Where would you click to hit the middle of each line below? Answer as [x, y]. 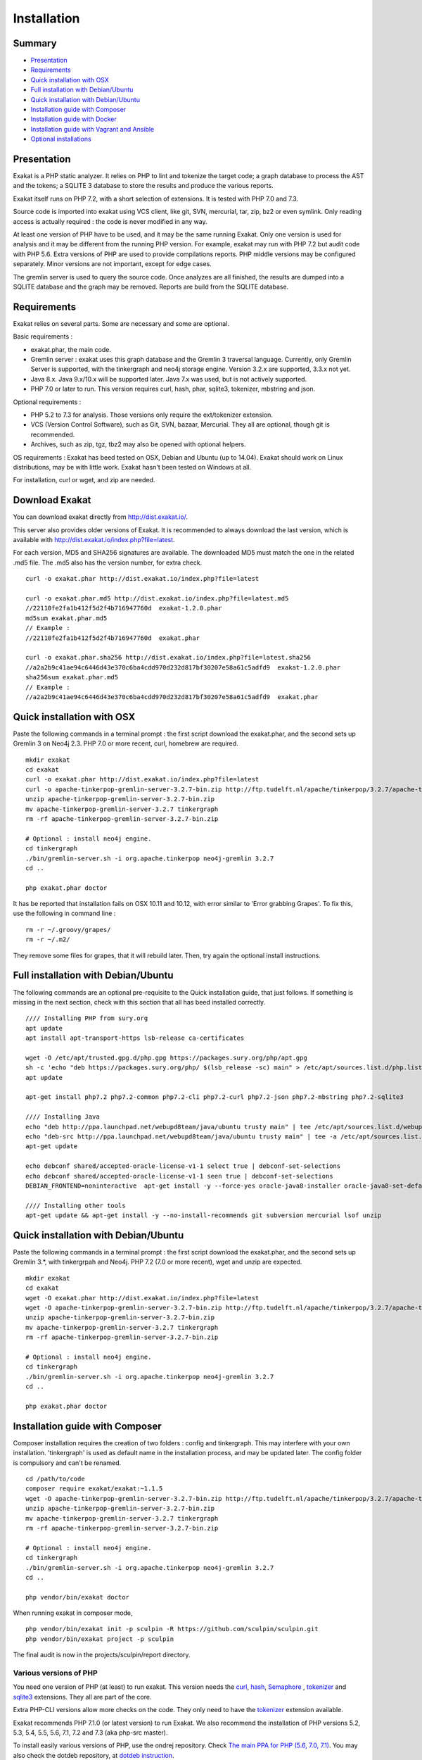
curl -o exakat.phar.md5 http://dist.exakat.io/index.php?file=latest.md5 [157, 599]
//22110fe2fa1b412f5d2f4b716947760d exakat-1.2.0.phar [124, 608]
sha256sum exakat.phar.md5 [72, 677]
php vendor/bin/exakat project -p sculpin [100, 1639]
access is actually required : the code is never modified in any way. [110, 221]
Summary [35, 43]
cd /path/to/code [55, 1479]
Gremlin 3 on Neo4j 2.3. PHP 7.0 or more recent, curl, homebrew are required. [126, 743]
